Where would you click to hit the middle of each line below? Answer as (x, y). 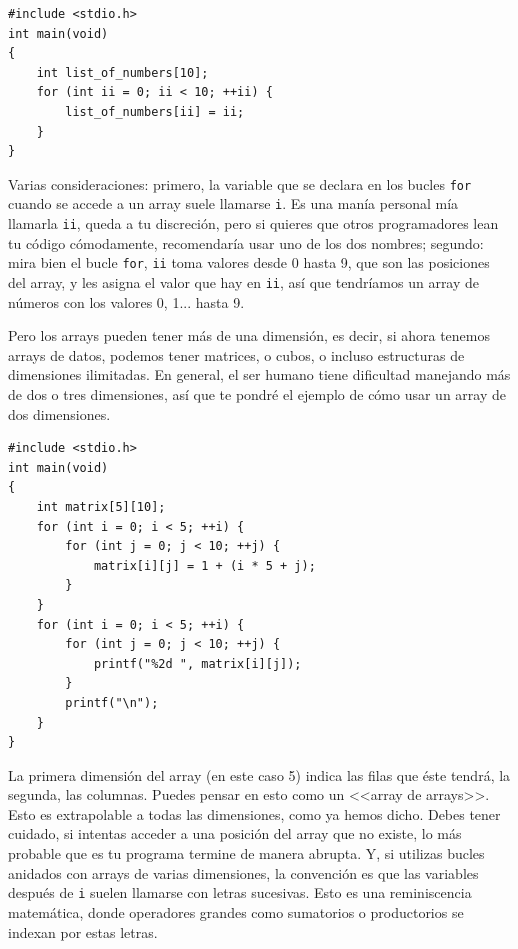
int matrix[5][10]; (101, 506)
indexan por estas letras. (83, 931)
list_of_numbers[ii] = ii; (155, 111)
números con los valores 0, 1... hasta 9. (126, 301)
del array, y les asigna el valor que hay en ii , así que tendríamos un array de (244, 281)
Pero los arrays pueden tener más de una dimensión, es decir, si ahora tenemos (249, 335)
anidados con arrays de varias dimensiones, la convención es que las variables (243, 872)
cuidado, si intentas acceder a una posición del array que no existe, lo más (235, 833)
